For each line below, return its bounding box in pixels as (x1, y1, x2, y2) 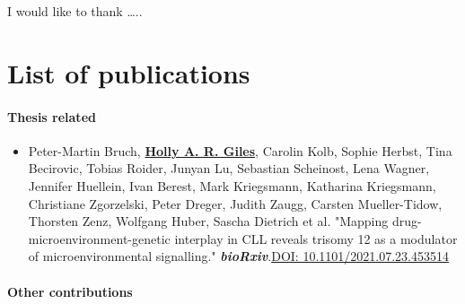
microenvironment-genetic (28, 229, 171, 248)
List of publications (7, 54, 250, 91)
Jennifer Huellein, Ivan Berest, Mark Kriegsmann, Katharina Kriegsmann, (28, 176, 436, 195)
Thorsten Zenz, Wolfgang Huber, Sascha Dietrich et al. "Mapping (28, 212, 389, 230)
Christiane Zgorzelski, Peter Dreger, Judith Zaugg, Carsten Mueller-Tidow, (28, 194, 443, 213)
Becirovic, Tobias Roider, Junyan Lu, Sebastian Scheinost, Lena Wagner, (28, 159, 430, 178)
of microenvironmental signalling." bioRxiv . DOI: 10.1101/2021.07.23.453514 (28, 247, 449, 265)
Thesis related (7, 107, 96, 126)
